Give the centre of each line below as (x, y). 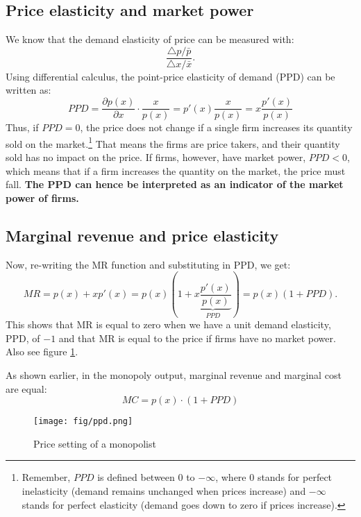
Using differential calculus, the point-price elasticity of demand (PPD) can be (170, 76)
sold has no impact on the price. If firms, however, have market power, (156, 156)
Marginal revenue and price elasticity (142, 235)
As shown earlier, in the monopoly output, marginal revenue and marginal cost (174, 375)
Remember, (46, 477)
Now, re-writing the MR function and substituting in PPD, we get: (148, 264)
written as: (28, 90)
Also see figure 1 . (42, 351)
